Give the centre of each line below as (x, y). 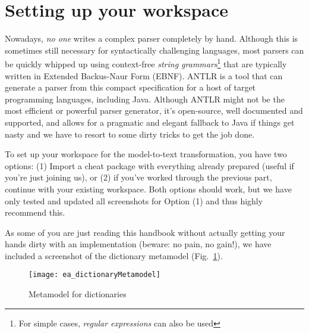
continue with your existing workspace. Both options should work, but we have (148, 189)
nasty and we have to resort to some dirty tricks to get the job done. (130, 134)
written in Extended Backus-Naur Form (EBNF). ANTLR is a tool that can (144, 75)
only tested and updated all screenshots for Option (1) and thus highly (134, 200)
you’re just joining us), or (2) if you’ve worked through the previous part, (138, 177)
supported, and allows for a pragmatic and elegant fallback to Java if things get (150, 122)
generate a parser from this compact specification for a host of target (130, 87)
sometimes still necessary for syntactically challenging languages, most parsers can (154, 50)
